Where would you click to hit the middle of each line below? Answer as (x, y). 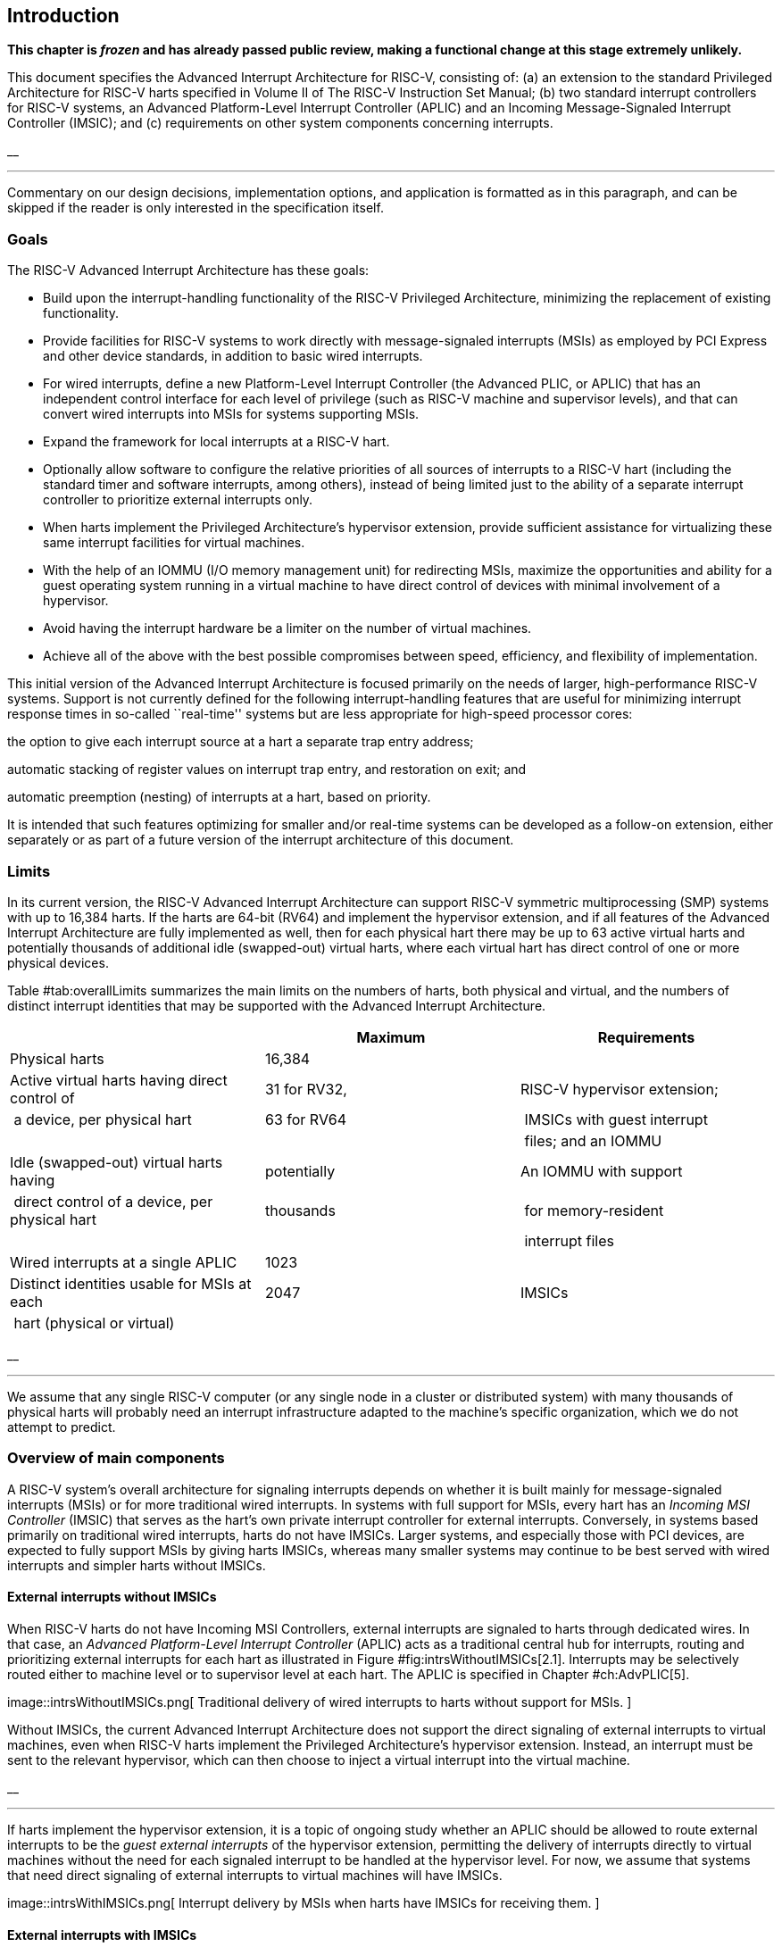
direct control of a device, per (113, 1201)
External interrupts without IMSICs (112, 1597)
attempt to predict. (62, 1427)
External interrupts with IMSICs (102, 1935)
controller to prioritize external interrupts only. (178, 500)
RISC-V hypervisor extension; (619, 1089)
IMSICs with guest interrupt (616, 1119)
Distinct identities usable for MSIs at (131, 1283)
